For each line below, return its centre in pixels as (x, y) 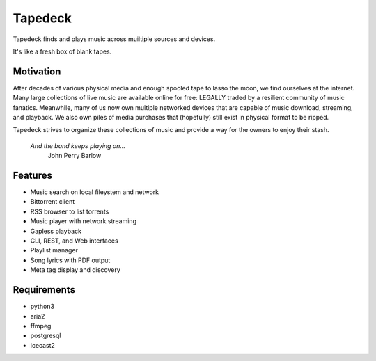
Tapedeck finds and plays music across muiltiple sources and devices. (114, 39)
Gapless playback (56, 231)
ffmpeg (41, 326)
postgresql (46, 336)
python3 (42, 307)
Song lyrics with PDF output (70, 260)
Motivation (37, 71)
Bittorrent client (53, 202)
